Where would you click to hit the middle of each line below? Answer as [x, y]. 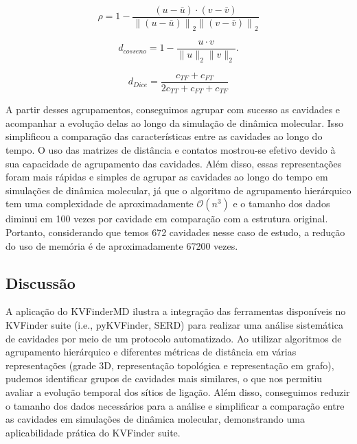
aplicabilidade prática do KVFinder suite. [93, 432]
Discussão [41, 282]
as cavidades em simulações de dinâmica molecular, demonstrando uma [155, 419]
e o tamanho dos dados [281, 203]
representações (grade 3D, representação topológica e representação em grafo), [170, 365]
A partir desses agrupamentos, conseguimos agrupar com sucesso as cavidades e [173, 109]
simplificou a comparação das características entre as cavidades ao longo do [164, 136]
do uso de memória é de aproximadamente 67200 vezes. [122, 245]
